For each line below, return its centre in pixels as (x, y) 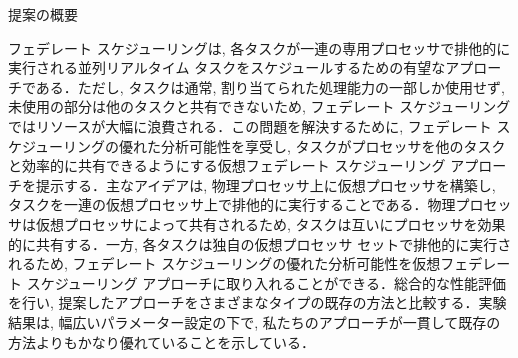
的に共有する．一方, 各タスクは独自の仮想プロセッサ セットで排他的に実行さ (260, 243)
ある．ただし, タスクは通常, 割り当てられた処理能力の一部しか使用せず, (270, 86)
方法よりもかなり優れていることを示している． (161, 341)
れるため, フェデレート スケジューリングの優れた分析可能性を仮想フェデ (245, 263)
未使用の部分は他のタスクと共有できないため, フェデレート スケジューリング (259, 106)
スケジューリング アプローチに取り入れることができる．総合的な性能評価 (266, 282)
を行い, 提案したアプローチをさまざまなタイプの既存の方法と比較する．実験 (257, 302)
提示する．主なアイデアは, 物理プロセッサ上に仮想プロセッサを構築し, (265, 184)
